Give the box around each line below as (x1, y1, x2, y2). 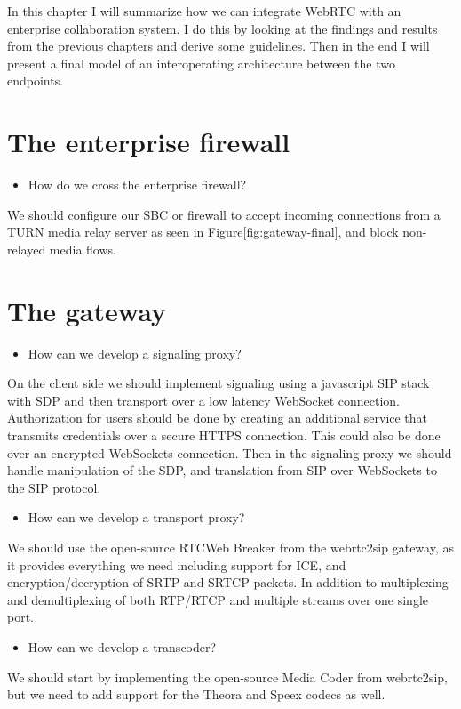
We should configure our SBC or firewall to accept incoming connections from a (7, 205, 441, 223)
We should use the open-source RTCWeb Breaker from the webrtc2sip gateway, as (7, 537, 454, 556)
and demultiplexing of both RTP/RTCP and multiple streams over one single (7, 590, 428, 608)
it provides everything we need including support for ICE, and (7, 555, 346, 574)
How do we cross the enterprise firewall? (28, 175, 247, 194)
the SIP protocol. (7, 478, 101, 496)
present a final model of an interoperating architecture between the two (7, 53, 395, 72)
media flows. (49, 239, 116, 258)
